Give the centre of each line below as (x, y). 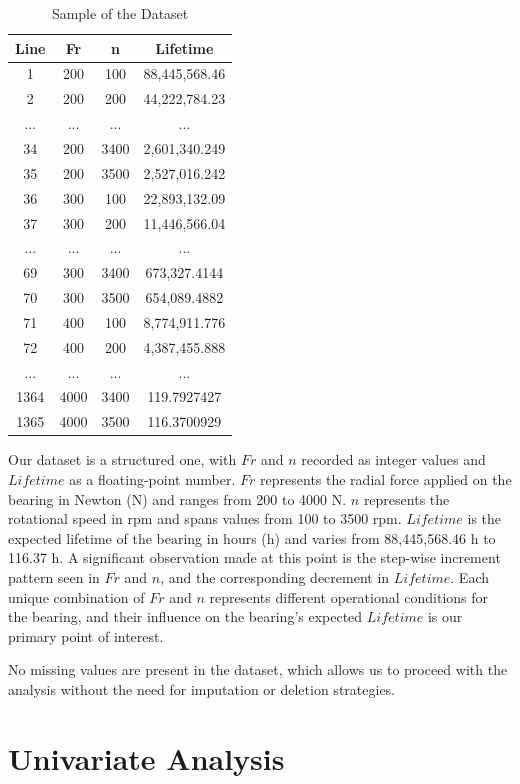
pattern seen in (54, 576)
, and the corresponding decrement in (275, 576)
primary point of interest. (86, 635)
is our (445, 616)
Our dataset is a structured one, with (122, 459)
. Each (469, 576)
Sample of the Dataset (120, 13)
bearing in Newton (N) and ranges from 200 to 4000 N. (177, 498)
